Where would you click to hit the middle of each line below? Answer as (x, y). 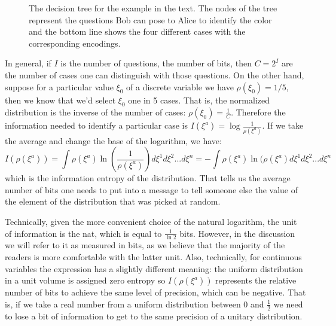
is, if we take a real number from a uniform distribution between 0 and (135, 304)
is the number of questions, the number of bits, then (156, 63)
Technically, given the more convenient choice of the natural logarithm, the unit (151, 222)
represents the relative (256, 280)
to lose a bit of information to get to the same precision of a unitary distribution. (154, 316)
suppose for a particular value (59, 86)
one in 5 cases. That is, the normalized (199, 100)
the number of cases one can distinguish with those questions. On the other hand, (155, 74)
